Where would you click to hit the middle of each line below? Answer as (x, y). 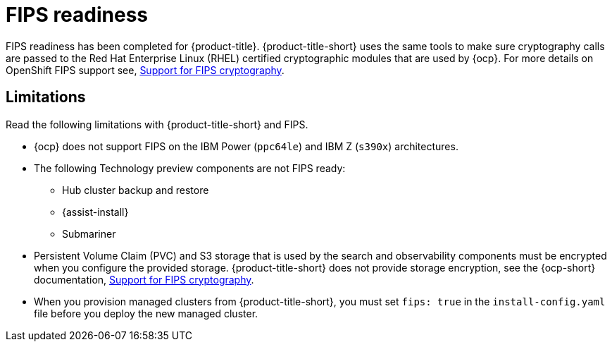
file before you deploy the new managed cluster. (146, 313)
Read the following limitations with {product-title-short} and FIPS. (157, 124)
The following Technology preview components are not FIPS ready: (190, 168)
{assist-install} (95, 212)
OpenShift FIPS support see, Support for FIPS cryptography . (145, 70)
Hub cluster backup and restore (136, 190)
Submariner (89, 233)
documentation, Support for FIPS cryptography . (144, 279)
